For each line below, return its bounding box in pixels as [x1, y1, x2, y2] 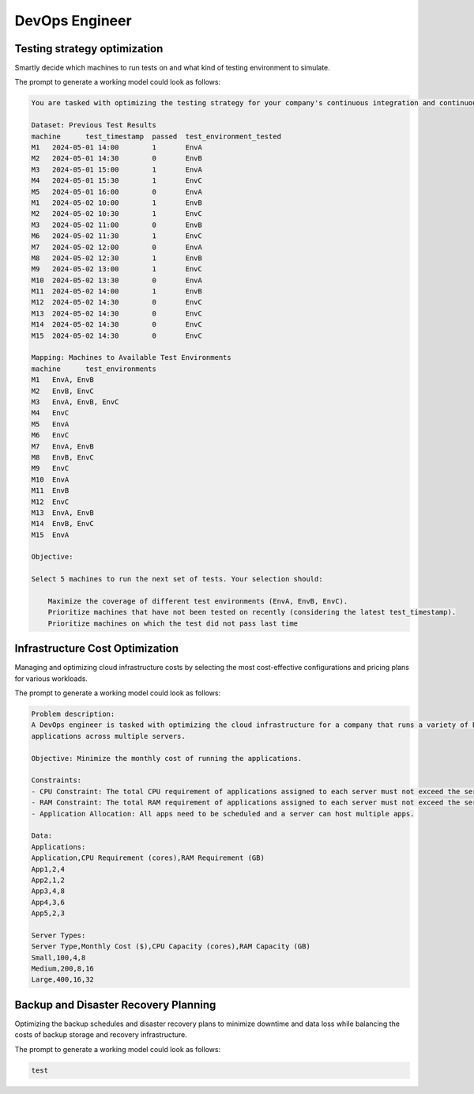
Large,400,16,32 [31, 975, 95, 984]
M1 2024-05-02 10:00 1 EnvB [31, 198, 203, 207]
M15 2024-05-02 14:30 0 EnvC [31, 331, 203, 340]
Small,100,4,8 [31, 953, 86, 962]
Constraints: [31, 776, 82, 785]
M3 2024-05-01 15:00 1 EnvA [31, 165, 203, 174]
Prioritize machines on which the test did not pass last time [47, 619, 299, 628]
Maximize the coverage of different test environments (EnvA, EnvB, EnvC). [47, 597, 348, 606]
